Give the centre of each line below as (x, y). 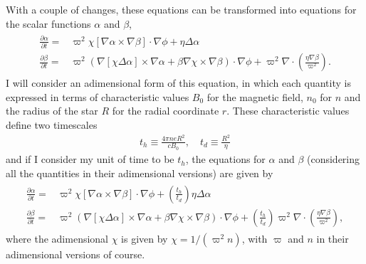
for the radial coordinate (166, 111)
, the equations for (225, 159)
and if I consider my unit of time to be (90, 159)
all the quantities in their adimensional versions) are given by (140, 173)
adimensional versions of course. (75, 254)
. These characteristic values (288, 111)
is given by (145, 238)
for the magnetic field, (255, 96)
